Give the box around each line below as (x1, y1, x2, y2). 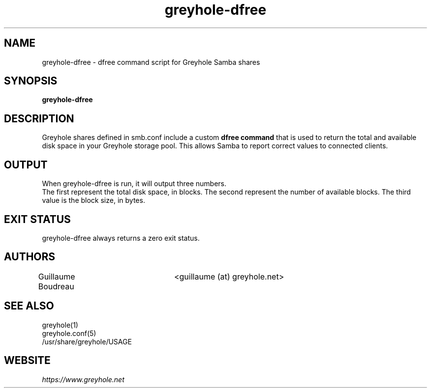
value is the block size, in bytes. (42, 196, 145, 205)
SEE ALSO (4, 300, 54, 312)
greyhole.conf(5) (42, 329, 96, 337)
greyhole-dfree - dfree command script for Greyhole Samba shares (42, 57, 260, 66)
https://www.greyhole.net (42, 375, 124, 384)
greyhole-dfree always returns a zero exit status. (42, 233, 200, 242)
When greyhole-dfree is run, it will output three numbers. (42, 179, 227, 188)
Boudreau (38, 281, 74, 291)
